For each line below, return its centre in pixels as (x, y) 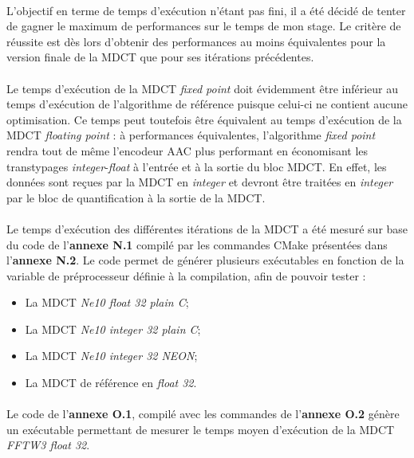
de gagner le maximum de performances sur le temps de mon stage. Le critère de (204, 26)
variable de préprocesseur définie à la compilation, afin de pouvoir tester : (186, 275)
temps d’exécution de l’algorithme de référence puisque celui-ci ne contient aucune (207, 104)
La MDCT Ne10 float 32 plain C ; (107, 302)
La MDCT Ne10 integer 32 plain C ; (113, 329)
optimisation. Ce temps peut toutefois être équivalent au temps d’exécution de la (204, 119)
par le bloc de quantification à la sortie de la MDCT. (136, 197)
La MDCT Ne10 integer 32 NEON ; (111, 356)
